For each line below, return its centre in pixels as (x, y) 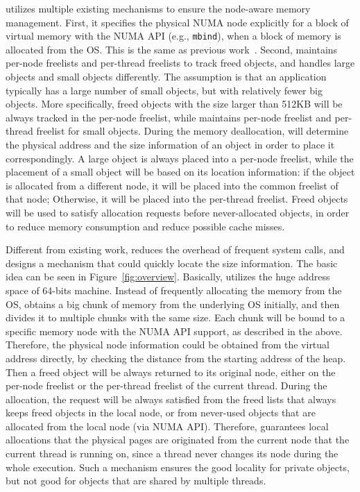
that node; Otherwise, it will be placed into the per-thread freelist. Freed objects (177, 199)
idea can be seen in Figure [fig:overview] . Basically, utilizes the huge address (168, 277)
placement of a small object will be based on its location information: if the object (180, 172)
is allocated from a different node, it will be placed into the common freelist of (172, 185)
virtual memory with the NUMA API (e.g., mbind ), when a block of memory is (173, 36)
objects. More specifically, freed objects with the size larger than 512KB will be (174, 104)
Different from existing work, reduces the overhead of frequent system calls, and (175, 249)
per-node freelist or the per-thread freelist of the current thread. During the (166, 385)
